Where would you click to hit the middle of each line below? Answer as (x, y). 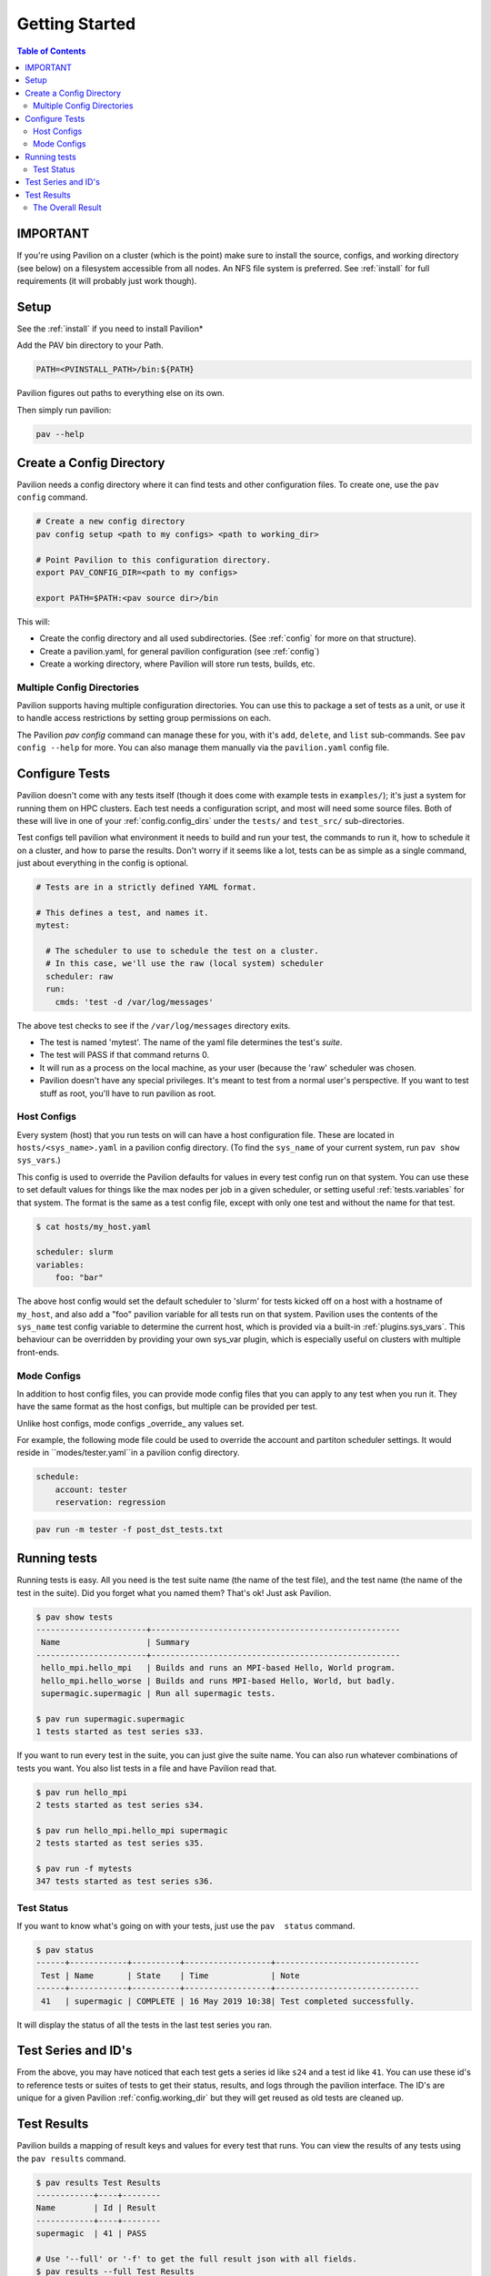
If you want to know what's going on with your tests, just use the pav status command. (186, 1926)
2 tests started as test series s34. (120, 1804)
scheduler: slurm (75, 1252)
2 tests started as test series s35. (120, 1843)
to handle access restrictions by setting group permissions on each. (144, 718)
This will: (33, 621)
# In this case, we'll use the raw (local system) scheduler (185, 964)
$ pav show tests (75, 1617)
